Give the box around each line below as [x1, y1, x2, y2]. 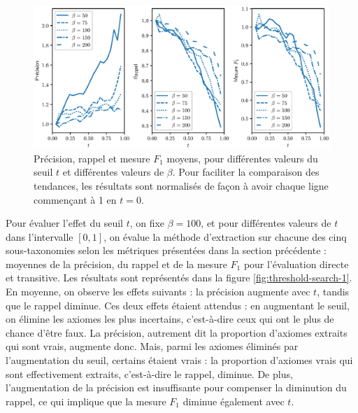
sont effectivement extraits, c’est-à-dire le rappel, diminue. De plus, [6, 366, 293, 381]
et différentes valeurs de [62, 164, 164, 179]
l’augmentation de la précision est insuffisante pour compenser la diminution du [6, 380, 347, 395]
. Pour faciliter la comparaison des [172, 164, 320, 179]
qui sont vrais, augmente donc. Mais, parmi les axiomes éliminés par [6, 339, 299, 353]
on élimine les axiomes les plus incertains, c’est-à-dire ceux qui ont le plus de [6, 311, 334, 326]
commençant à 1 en [34, 192, 117, 206]
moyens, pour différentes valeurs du [166, 150, 318, 165]
